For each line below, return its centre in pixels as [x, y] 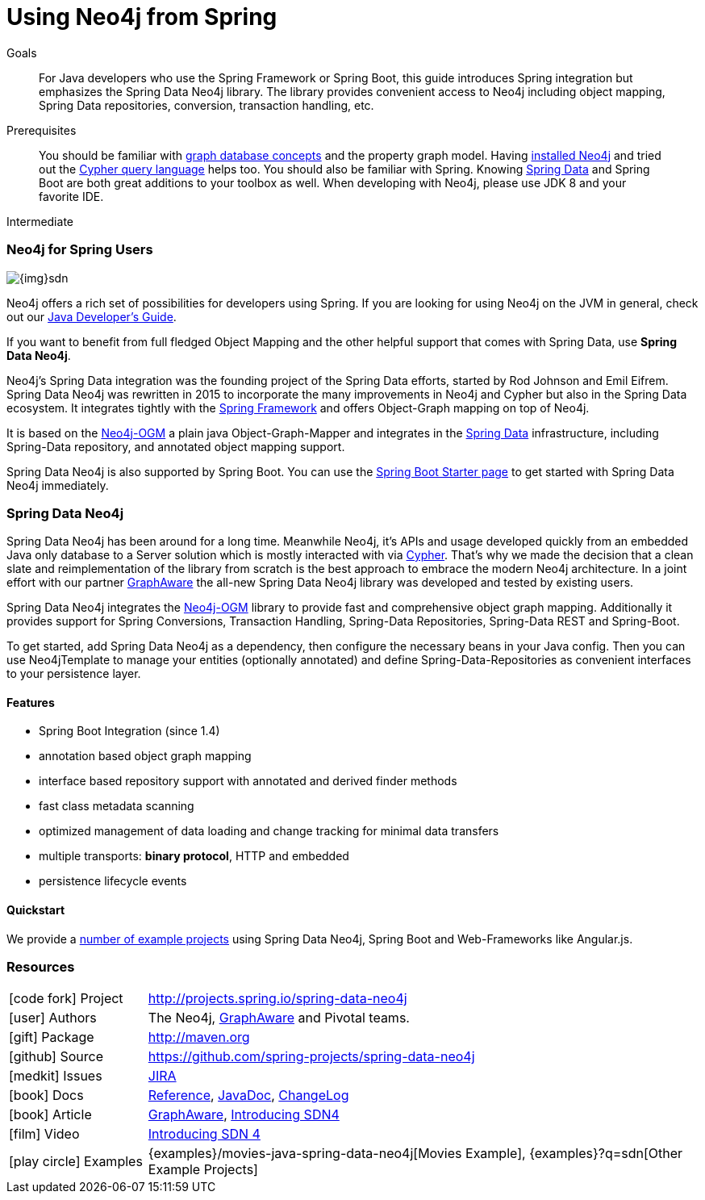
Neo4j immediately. [58, 485]
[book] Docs [46, 1095]
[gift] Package [52, 1037]
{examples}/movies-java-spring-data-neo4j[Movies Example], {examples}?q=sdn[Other [415, 1154]
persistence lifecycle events [113, 881]
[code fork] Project [66, 999]
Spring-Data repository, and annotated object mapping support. [176, 446]
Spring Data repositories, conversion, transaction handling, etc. [206, 105]
